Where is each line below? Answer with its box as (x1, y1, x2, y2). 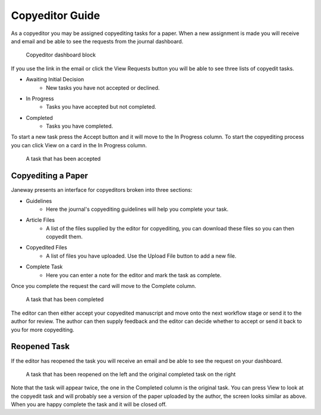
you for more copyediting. (11, 326, 74, 333)
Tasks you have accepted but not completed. (46, 103, 157, 110)
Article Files (26, 217, 55, 224)
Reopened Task (11, 341, 70, 351)
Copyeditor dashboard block (26, 51, 96, 59)
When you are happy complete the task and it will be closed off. (11, 401, 167, 408)
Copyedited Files (26, 244, 68, 251)
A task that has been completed (26, 296, 104, 303)
